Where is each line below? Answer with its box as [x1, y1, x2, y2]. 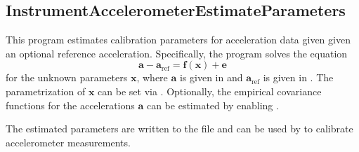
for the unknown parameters [6, 70, 128, 85]
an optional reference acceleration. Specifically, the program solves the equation [6, 46, 348, 60]
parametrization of [6, 83, 86, 98]
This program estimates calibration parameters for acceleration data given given [6, 32, 351, 47]
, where [136, 70, 168, 85]
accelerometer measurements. [6, 134, 131, 149]
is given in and [179, 70, 243, 85]
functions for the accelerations [6, 97, 135, 112]
